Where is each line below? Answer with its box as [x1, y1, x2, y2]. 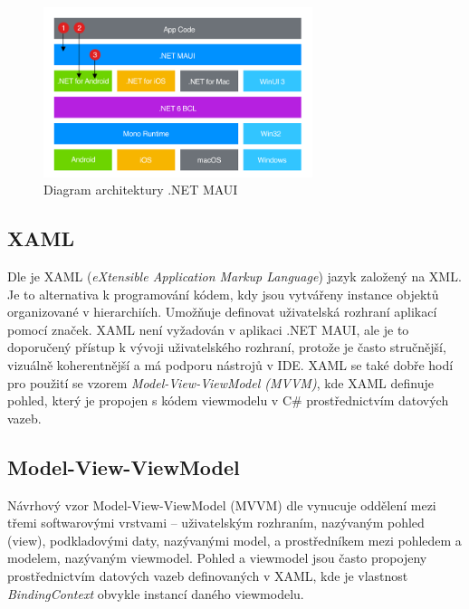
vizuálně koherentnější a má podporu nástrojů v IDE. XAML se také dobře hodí [7, 356, 454, 375]
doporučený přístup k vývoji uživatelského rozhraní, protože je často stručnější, [7, 338, 446, 357]
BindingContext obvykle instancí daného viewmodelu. [7, 584, 304, 603]
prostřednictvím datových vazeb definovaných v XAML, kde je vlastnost [7, 566, 408, 585]
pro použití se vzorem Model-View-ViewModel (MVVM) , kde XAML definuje [7, 373, 434, 392]
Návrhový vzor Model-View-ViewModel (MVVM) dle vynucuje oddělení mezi [7, 495, 436, 514]
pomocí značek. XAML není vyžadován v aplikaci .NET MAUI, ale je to [7, 319, 409, 338]
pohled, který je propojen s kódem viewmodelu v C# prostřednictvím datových [7, 391, 449, 410]
